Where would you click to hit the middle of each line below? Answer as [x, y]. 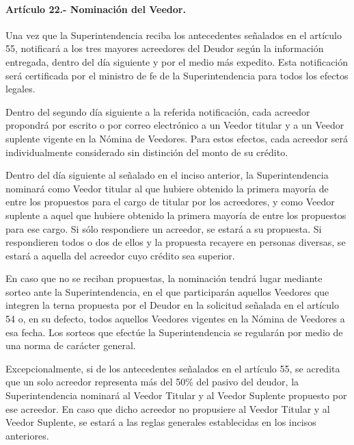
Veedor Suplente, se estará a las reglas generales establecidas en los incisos [161, 422]
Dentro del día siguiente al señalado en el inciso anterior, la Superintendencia [167, 175]
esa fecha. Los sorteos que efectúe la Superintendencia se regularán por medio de [174, 332]
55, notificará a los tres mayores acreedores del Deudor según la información [165, 48]
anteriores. [27, 435]
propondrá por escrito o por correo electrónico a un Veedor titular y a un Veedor [175, 125]
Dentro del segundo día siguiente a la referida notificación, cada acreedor [158, 111]
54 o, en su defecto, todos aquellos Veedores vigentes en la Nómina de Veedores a [175, 319]
